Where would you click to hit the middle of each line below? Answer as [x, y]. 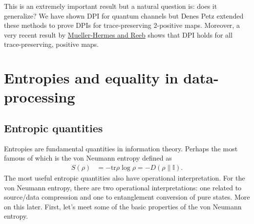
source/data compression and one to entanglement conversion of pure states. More [127, 197]
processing [40, 97]
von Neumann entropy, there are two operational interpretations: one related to [123, 187]
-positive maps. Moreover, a [198, 25]
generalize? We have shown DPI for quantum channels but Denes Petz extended [124, 15]
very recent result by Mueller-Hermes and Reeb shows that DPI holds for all [118, 34]
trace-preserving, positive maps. [52, 44]
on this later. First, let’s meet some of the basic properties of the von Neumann [123, 206]
